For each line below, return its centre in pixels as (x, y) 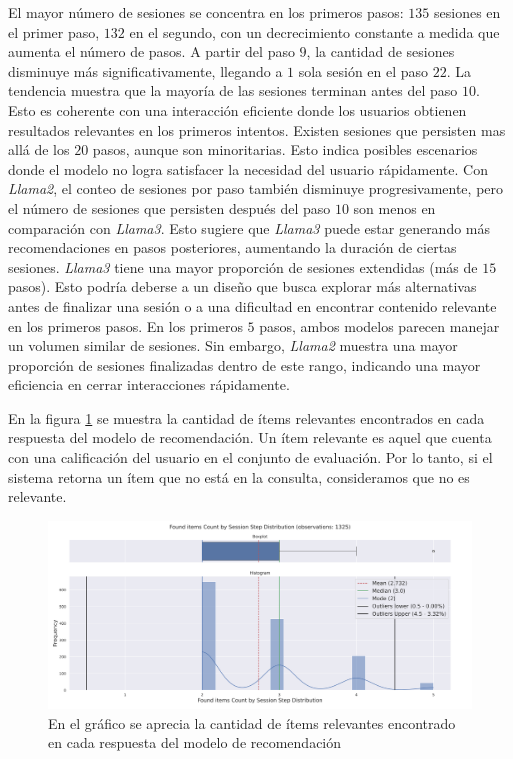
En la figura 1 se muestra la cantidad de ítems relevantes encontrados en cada (246, 417)
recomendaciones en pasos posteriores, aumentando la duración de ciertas (232, 247)
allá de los (39, 149)
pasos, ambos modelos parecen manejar (379, 325)
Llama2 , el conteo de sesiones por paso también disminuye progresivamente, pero (256, 188)
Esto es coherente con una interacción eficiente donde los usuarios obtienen (237, 109)
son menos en (394, 207)
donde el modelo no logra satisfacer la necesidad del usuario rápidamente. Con (248, 168)
